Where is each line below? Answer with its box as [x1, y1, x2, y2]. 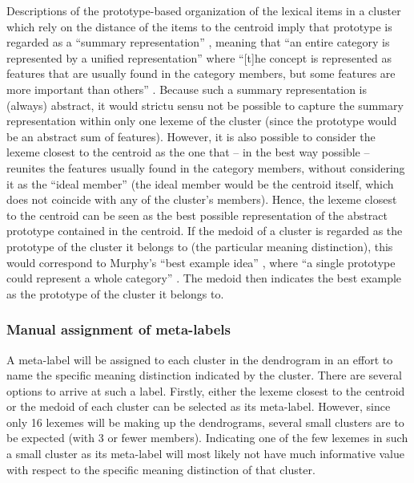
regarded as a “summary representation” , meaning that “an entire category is [6, 34, 390, 51]
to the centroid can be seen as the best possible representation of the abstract [6, 206, 388, 223]
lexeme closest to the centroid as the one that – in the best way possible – [6, 144, 370, 160]
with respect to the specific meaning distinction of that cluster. [6, 461, 316, 477]
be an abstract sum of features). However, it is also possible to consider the [6, 128, 376, 144]
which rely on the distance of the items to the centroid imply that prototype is [6, 18, 392, 34]
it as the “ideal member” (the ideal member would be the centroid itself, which [6, 175, 394, 192]
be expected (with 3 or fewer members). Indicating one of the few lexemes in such [6, 429, 408, 446]
